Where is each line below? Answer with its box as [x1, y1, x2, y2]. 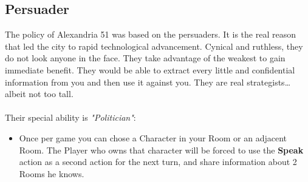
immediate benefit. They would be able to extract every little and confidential [5, 63, 295, 76]
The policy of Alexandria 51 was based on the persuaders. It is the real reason [5, 28, 296, 41]
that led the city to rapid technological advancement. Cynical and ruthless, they [5, 39, 303, 52]
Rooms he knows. [19, 167, 84, 180]
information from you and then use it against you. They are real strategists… [5, 75, 291, 88]
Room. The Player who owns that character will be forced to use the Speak [19, 143, 304, 156]
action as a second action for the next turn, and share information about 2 [19, 155, 297, 168]
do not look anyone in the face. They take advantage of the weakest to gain [5, 52, 286, 64]
